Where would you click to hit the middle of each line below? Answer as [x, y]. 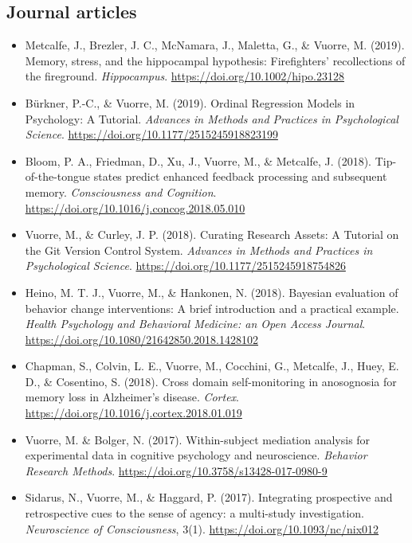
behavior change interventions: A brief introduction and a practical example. [212, 308]
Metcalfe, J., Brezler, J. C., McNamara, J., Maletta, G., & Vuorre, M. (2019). [215, 45]
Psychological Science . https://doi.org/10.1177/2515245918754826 [185, 266]
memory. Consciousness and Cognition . [121, 191]
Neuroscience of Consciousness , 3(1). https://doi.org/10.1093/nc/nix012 [202, 528]
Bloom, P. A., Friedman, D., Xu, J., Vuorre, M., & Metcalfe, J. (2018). [198, 160]
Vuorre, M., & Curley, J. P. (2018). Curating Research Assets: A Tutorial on [212, 234]
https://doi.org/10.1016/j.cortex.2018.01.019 [133, 413]
